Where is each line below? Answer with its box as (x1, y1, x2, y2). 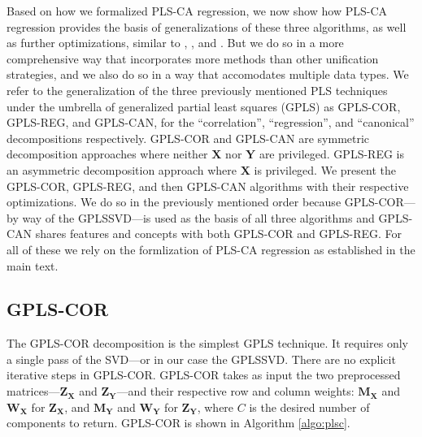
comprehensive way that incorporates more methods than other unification (7, 50, 379, 67)
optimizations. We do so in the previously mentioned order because (7, 193, 342, 210)
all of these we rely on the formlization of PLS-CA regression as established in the (7, 240, 415, 257)
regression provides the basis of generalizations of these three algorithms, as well (7, 18, 407, 35)
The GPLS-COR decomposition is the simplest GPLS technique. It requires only (7, 335, 408, 352)
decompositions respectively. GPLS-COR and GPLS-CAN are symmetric (7, 129, 370, 146)
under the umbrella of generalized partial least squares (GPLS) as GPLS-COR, (7, 97, 401, 115)
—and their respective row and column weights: (116, 383, 355, 400)
